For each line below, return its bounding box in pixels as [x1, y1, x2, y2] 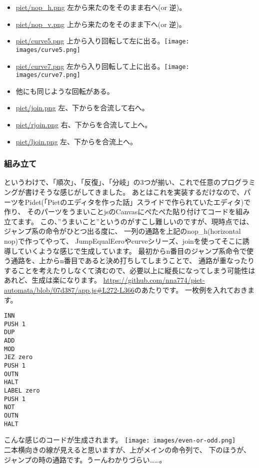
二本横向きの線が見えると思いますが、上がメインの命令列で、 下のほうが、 [4, 444, 251, 455]
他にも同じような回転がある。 [15, 85, 114, 96]
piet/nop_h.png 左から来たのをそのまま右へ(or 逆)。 [15, 2, 186, 12]
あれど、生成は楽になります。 [4, 275, 101, 285]
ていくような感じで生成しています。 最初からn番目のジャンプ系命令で [17, 245, 247, 256]
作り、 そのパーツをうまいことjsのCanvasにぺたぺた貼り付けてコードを [4, 206, 236, 217]
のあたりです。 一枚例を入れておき [134, 284, 248, 295]
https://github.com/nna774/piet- [103, 275, 205, 285]
